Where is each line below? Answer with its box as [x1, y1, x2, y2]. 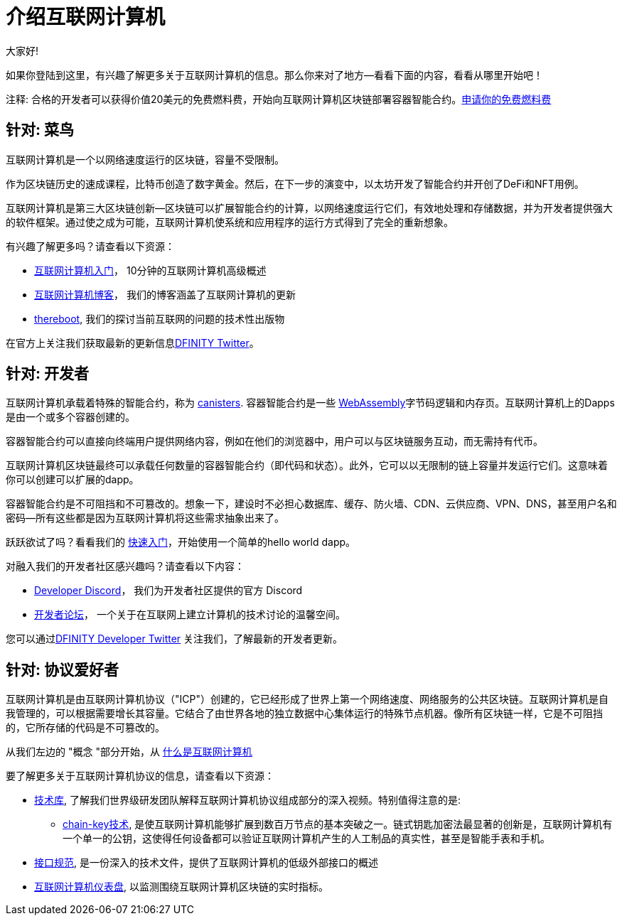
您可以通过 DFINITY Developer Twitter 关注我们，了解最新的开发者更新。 [6, 632, 343, 645]
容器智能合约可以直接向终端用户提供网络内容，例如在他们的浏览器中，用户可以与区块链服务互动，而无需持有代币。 [6, 435, 543, 448]
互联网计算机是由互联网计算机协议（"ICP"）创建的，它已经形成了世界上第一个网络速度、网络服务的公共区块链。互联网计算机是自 [6, 693, 608, 706]
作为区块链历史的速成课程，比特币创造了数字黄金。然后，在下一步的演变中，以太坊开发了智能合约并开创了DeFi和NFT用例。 [6, 177, 584, 190]
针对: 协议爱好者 [6, 660, 119, 679]
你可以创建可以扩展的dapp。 [6, 473, 139, 486]
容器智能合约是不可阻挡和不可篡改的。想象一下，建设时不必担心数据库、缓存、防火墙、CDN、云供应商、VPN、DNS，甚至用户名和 [6, 497, 617, 510]
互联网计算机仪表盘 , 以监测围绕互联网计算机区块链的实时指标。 [34, 880, 328, 893]
